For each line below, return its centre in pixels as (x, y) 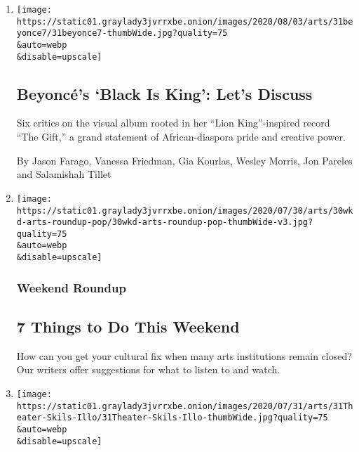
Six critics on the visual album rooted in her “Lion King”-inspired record (173, 123)
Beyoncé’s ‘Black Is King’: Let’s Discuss (164, 93)
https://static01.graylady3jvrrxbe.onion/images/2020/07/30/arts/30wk (185, 211)
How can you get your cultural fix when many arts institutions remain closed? (184, 355)
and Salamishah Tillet (64, 174)
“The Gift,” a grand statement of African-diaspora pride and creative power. (181, 137)
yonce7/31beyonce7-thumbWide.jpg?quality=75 (122, 33)
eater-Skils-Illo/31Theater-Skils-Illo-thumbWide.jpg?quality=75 (172, 418)
